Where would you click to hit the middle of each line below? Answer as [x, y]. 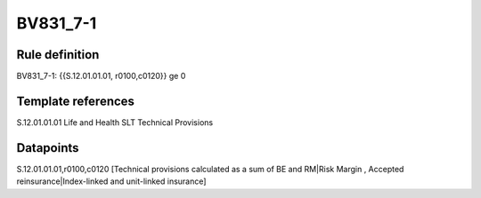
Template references [76, 101]
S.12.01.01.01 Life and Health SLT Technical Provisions [115, 122]
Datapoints [48, 148]
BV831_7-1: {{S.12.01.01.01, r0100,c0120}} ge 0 [101, 76]
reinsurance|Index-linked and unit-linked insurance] [111, 181]
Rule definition [58, 55]
